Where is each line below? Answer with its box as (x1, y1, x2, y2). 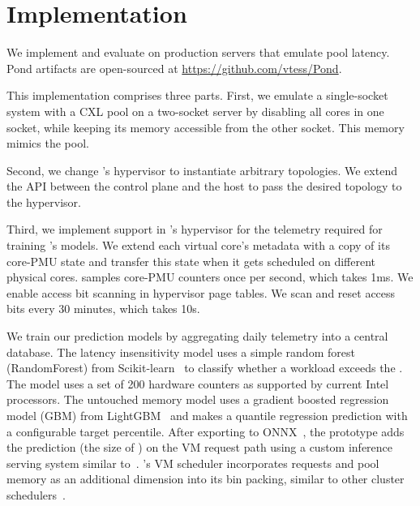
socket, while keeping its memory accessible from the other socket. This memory (6, 118, 405, 135)
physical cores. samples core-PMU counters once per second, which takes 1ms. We (6, 268, 414, 285)
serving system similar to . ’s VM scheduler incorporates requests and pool (6, 454, 379, 471)
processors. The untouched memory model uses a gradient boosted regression (6, 391, 389, 408)
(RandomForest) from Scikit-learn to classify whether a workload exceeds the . (6, 359, 403, 376)
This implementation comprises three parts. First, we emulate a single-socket (6, 87, 388, 104)
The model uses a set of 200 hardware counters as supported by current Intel (6, 375, 389, 392)
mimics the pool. (6, 135, 89, 152)
